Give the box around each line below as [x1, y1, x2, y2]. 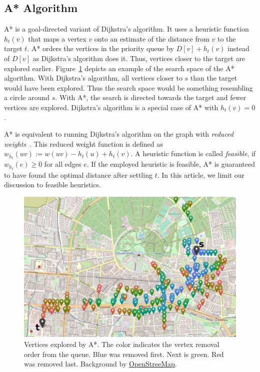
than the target [190, 73, 237, 83]
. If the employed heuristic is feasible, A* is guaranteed [86, 159, 255, 169]
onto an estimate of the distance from [94, 33, 209, 44]
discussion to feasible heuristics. [4, 179, 101, 190]
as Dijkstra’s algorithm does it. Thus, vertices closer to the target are [32, 53, 245, 63]
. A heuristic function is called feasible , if [130, 148, 256, 159]
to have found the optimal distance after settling [4, 169, 152, 180]
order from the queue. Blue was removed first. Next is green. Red [24, 348, 224, 359]
